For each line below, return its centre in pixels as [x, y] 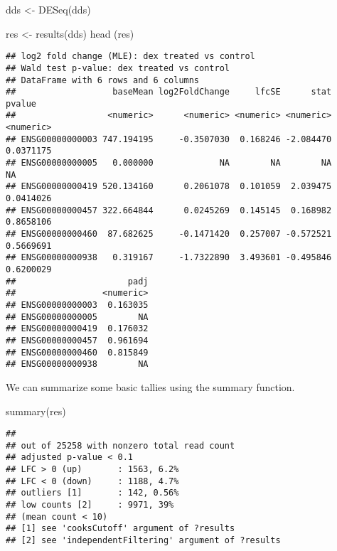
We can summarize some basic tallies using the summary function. [150, 386]
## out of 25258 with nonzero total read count [121, 445]
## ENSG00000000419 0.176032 [77, 329]
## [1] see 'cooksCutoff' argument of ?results [121, 529]
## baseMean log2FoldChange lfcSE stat [169, 92]
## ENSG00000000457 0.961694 [77, 340]
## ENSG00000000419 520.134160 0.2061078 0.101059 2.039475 [169, 187]
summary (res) [36, 411]
